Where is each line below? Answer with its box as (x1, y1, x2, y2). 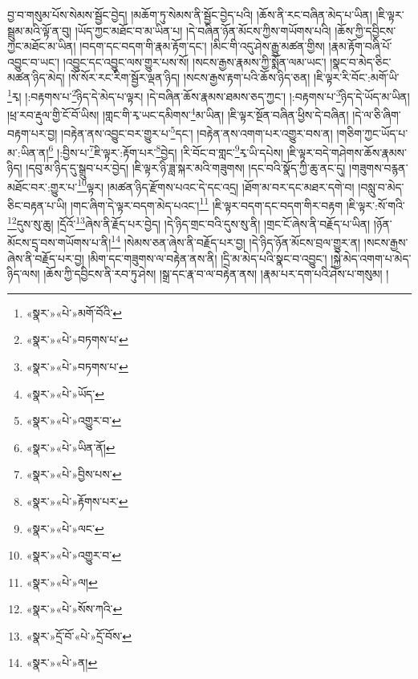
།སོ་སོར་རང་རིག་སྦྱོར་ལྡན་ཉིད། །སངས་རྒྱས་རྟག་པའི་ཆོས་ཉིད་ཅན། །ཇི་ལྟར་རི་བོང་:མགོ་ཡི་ (68, 69, 400, 86)
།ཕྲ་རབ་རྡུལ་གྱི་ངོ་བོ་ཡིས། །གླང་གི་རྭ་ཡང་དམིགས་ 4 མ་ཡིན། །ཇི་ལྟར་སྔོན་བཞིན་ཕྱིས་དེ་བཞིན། (7, 104, 349, 123)
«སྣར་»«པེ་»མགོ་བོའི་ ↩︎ (26, 304, 123, 321)
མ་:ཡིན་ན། (7, 143, 49, 160)
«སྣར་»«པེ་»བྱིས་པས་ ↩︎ (26, 466, 122, 483)
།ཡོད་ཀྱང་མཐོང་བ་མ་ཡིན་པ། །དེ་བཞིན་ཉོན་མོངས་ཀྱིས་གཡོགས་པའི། (75, 22, 331, 38)
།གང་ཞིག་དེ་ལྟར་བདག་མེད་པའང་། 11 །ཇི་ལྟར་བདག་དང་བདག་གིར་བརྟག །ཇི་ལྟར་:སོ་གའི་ (70, 194, 405, 213)
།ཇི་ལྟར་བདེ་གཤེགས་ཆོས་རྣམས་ (286, 143, 407, 160)
